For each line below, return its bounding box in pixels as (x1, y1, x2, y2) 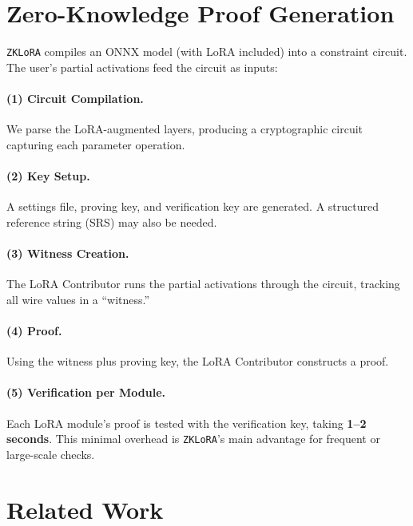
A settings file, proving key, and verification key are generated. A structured (6, 198, 379, 215)
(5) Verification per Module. (6, 384, 165, 401)
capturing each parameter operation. (6, 136, 185, 152)
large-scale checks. (6, 445, 95, 462)
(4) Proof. (6, 322, 62, 338)
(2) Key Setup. (6, 167, 90, 184)
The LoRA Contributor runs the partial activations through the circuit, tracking (6, 275, 400, 292)
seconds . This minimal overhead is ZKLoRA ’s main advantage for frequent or (6, 430, 380, 447)
